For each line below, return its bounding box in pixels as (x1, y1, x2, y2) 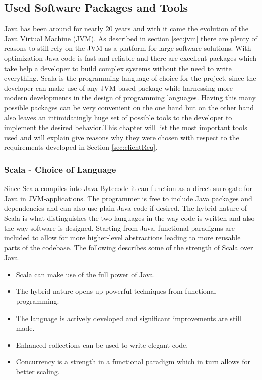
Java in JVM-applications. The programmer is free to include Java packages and (4, 193, 252, 203)
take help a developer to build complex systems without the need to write (4, 62, 232, 73)
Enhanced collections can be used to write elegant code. (16, 339, 188, 350)
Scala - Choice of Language (4, 163, 116, 175)
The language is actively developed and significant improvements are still (16, 312, 241, 323)
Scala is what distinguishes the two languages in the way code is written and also (4, 212, 255, 223)
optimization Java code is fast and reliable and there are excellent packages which (4, 52, 257, 63)
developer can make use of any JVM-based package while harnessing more (4, 82, 233, 93)
